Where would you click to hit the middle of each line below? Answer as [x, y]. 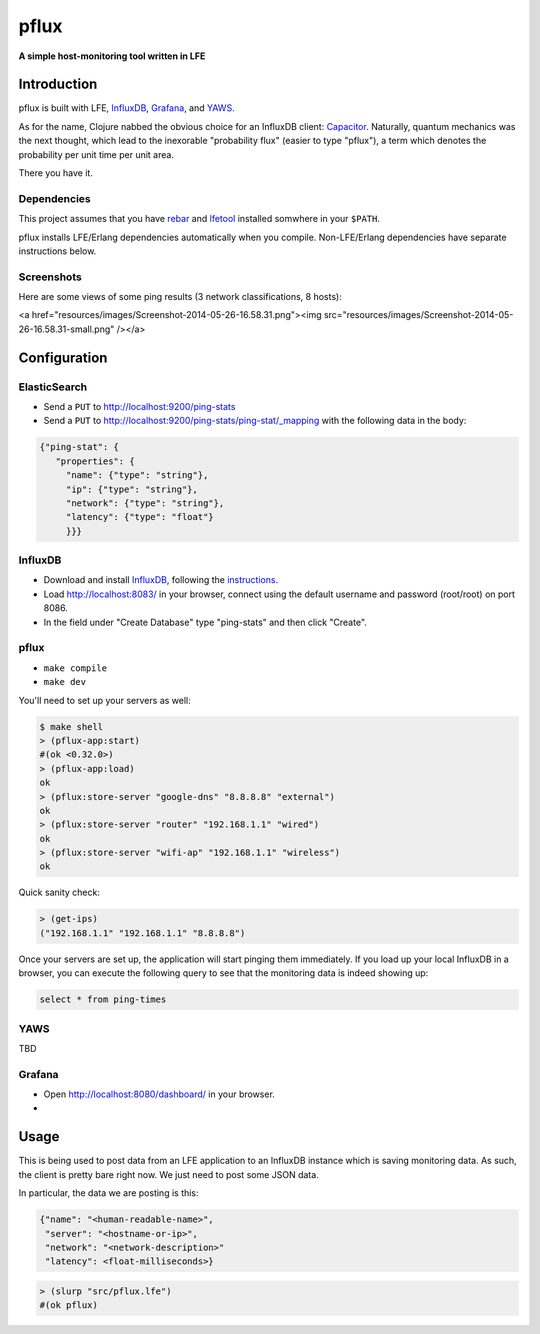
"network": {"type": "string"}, [145, 503]
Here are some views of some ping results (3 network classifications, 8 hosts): [180, 297]
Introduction [58, 84]
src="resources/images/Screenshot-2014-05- [418, 315]
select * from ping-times [103, 999]
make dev [65, 682]
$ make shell [71, 726]
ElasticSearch [53, 387]
